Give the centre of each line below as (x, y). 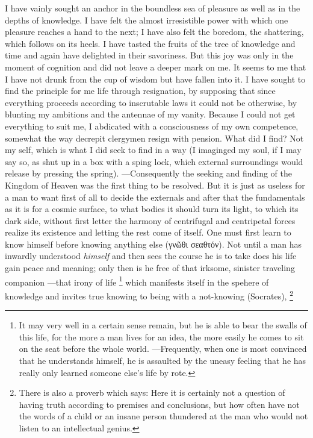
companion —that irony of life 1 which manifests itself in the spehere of (137, 281)
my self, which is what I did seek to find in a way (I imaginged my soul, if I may (153, 150)
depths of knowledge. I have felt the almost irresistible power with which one (147, 20)
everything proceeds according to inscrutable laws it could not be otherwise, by (151, 102)
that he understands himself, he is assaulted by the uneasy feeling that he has (163, 360)
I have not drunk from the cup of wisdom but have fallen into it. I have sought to (155, 79)
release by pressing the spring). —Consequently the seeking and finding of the (148, 173)
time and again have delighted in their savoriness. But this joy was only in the (149, 55)
